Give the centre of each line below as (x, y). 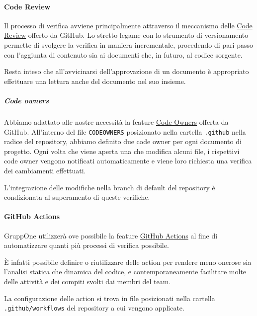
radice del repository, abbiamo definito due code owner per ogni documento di (123, 141)
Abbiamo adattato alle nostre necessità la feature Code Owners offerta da (116, 121)
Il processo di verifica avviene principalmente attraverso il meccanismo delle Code (128, 25)
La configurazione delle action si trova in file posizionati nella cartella (110, 298)
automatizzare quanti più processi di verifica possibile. (86, 245)
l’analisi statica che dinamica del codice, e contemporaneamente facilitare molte (125, 272)
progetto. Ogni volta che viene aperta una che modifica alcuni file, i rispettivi (122, 151)
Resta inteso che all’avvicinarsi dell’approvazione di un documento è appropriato (127, 71)
